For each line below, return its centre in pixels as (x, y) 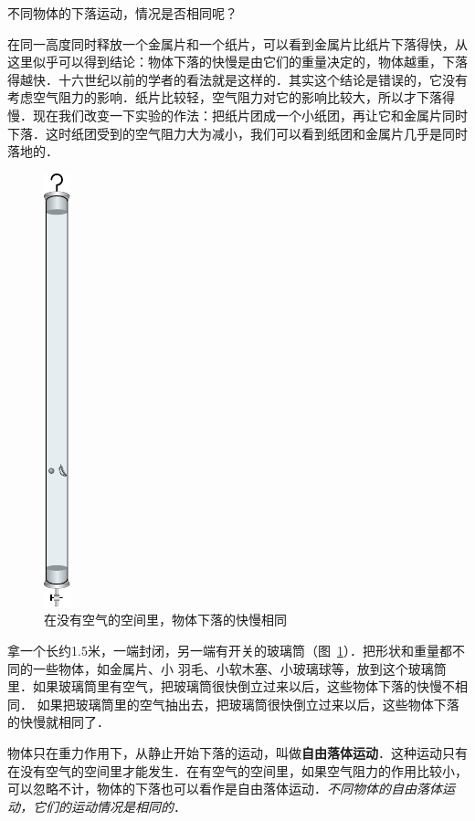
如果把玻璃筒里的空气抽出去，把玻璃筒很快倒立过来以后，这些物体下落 (248, 704)
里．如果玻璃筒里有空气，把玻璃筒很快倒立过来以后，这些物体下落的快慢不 (231, 686)
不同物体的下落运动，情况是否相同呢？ (122, 13)
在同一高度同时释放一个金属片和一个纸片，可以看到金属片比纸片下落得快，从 (237, 43)
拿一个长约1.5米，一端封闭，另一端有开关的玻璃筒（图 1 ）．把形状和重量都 (230, 650)
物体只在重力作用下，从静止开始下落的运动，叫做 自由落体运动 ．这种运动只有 (237, 752)
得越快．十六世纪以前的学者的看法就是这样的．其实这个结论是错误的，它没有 (237, 79)
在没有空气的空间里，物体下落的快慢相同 (165, 620)
